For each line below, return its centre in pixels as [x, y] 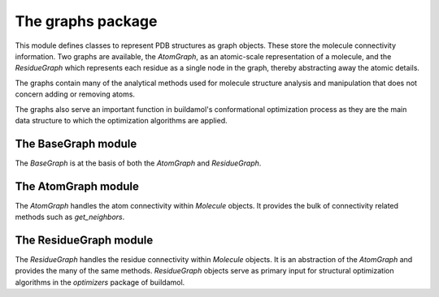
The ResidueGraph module [84, 240]
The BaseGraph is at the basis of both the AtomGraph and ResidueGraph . [138, 163]
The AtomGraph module [77, 186]
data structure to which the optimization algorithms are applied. [121, 120]
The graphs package [86, 21]
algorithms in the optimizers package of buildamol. [100, 282]
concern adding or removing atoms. [75, 94]
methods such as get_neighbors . [70, 217]
